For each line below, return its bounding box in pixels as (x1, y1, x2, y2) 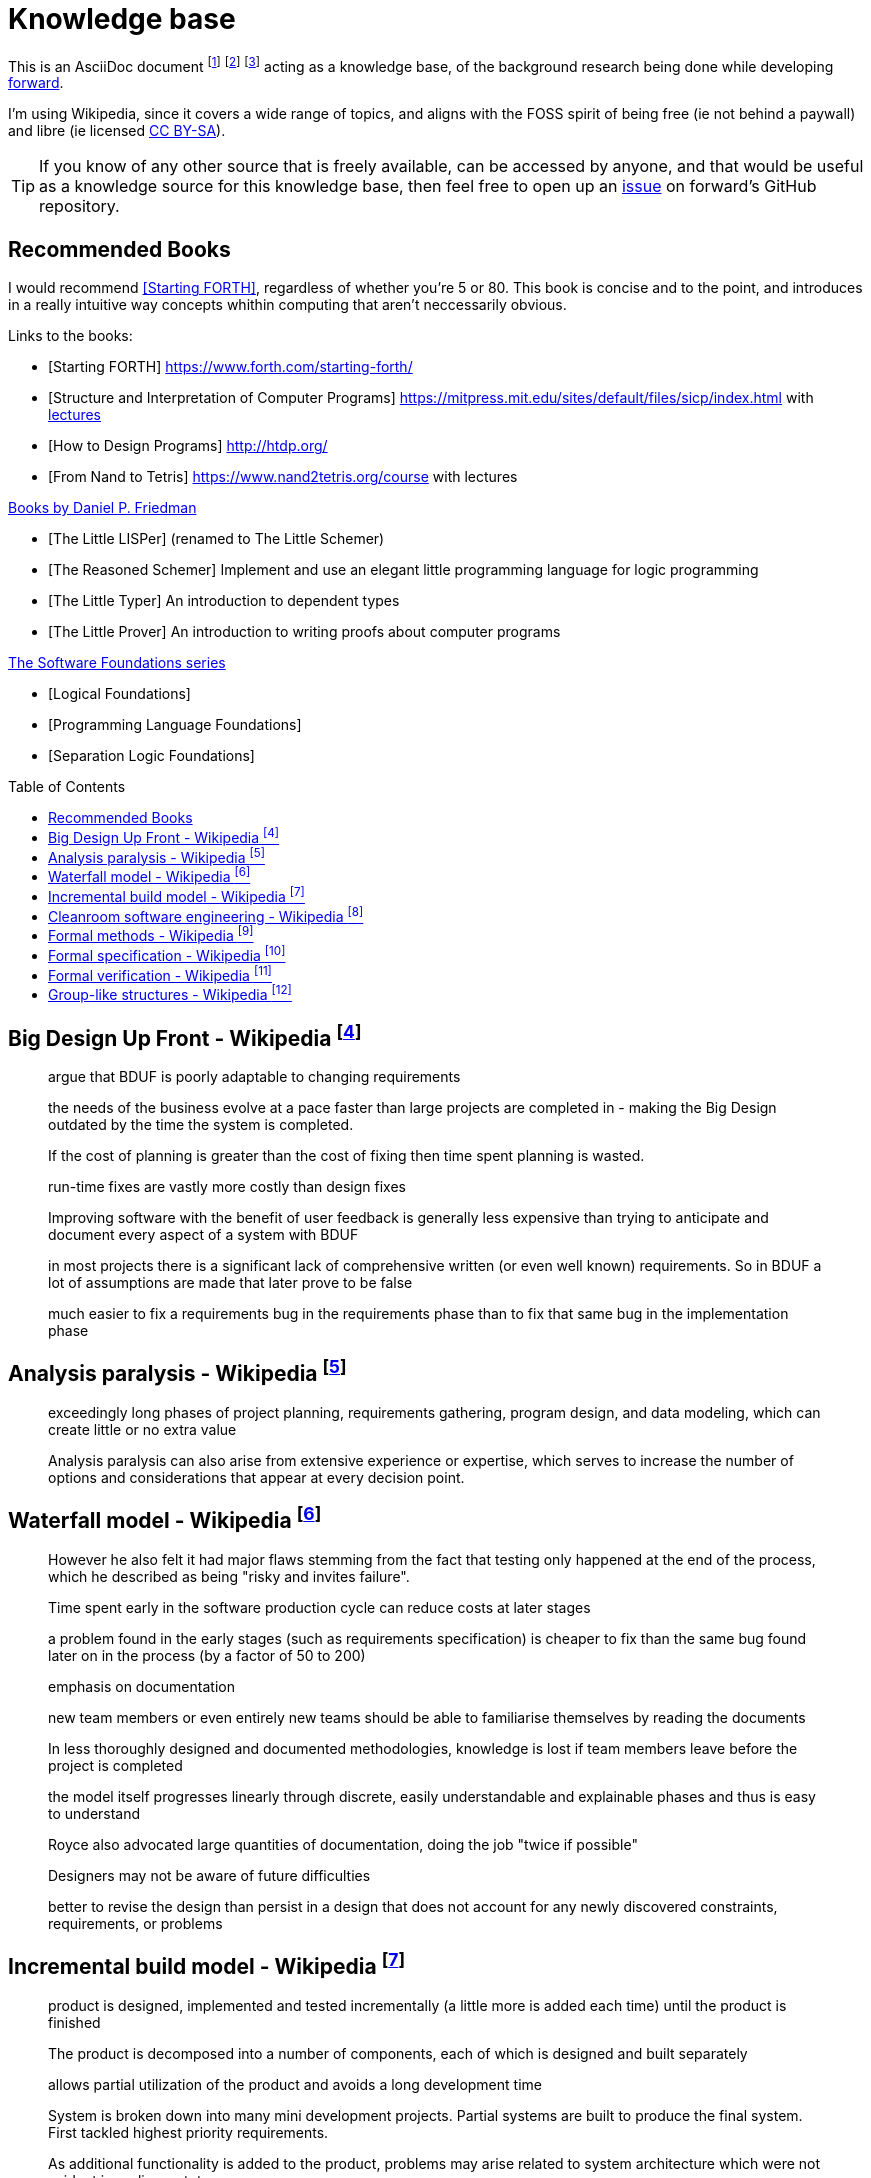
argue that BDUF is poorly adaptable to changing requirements (48, 1068, 461, 1085)
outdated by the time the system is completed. (48, 1116, 354, 1133)
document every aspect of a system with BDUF (48, 1226, 359, 1243)
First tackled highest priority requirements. (48, 2123, 329, 2141)
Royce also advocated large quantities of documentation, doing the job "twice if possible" (48, 1835, 638, 1853)
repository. (39, 196, 120, 217)
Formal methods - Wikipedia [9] (48, 924, 254, 945)
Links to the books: (8, 327, 133, 345)
